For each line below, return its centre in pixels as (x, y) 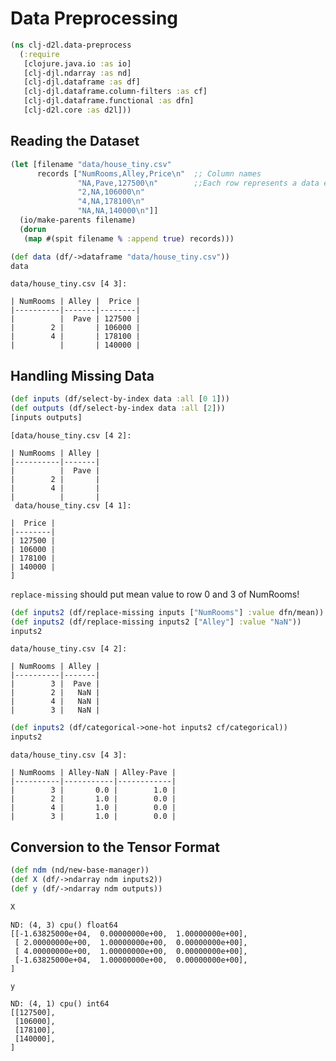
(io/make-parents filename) (78, 220)
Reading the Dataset (75, 141)
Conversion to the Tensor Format (115, 847)
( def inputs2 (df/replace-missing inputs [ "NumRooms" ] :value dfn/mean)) (167, 612)
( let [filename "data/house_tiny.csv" (91, 164)
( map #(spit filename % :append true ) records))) (129, 238)
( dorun (33, 229)
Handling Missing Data (82, 375)
